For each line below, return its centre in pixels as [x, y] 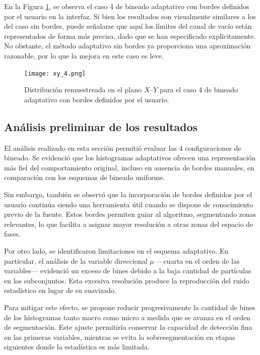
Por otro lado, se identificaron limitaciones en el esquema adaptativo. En [116, 250]
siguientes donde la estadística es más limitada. [77, 347]
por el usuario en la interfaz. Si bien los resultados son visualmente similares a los [130, 16]
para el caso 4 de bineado [199, 90]
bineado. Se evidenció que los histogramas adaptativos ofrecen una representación [130, 158]
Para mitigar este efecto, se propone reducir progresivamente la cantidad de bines [130, 307]
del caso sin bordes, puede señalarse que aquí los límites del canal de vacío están [128, 26]
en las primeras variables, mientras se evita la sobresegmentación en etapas [120, 337]
